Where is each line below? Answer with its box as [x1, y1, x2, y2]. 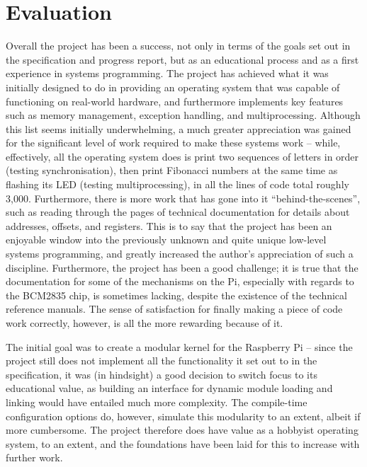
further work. [6, 450, 63, 465]
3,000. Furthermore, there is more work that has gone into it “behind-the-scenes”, [6, 190, 361, 205]
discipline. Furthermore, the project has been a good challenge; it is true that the [6, 260, 358, 275]
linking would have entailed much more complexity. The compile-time [6, 394, 307, 409]
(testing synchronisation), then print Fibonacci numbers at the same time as [6, 163, 338, 178]
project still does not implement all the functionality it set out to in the [6, 353, 317, 368]
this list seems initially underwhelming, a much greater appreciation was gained [6, 121, 351, 136]
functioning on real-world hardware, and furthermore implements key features [6, 93, 344, 108]
